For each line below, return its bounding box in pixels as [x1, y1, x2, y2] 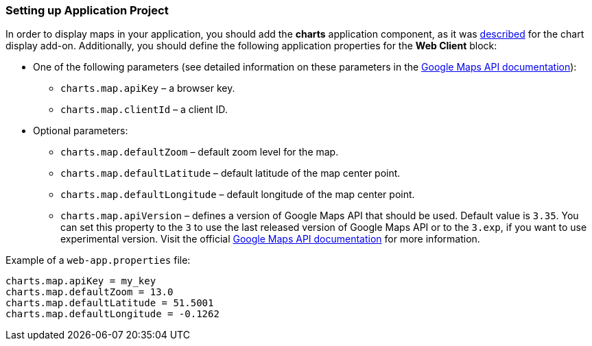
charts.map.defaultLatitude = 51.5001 [5, 297, 214, 309]
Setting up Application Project [5, 3, 169, 17]
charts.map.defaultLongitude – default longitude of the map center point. [60, 188, 415, 201]
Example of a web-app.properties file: [5, 254, 191, 267]
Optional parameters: [33, 125, 128, 137]
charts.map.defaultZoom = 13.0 [5, 286, 174, 298]
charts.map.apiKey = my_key [5, 275, 156, 287]
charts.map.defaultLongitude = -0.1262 [5, 308, 220, 320]
